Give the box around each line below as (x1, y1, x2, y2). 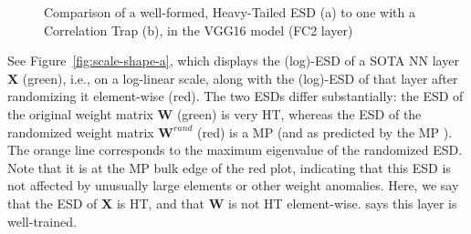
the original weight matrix (7, 104, 153, 123)
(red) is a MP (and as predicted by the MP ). (197, 122, 453, 141)
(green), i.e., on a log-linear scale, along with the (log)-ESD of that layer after (22, 68, 458, 87)
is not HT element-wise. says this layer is (228, 193, 457, 212)
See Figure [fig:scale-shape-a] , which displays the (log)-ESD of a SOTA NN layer (7, 51, 459, 70)
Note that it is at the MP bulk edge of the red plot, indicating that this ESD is (7, 158, 451, 177)
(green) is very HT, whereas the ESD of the (176, 104, 422, 123)
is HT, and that (116, 193, 205, 212)
